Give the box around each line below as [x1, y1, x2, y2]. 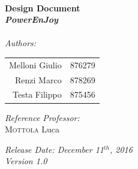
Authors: [5, 37, 37, 49]
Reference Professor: [5, 111, 80, 123]
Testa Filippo [13, 88, 62, 101]
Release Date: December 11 [5, 143, 104, 155]
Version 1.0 [5, 155, 47, 167]
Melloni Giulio [9, 58, 62, 71]
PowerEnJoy [5, 13, 58, 26]
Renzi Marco [15, 73, 62, 86]
